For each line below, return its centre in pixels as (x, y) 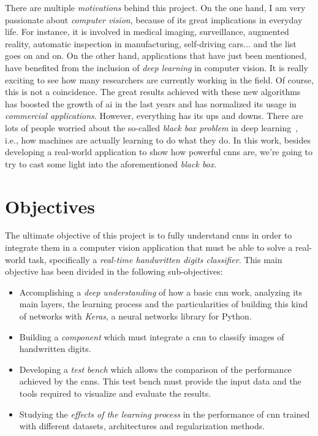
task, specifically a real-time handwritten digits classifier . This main (155, 259)
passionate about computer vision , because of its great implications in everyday (154, 19)
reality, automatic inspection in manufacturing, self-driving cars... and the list (151, 43)
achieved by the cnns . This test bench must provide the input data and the (160, 381)
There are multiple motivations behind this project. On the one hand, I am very (155, 7)
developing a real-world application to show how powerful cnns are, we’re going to (159, 152)
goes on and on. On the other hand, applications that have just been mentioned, (156, 55)
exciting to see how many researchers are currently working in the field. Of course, (159, 79)
